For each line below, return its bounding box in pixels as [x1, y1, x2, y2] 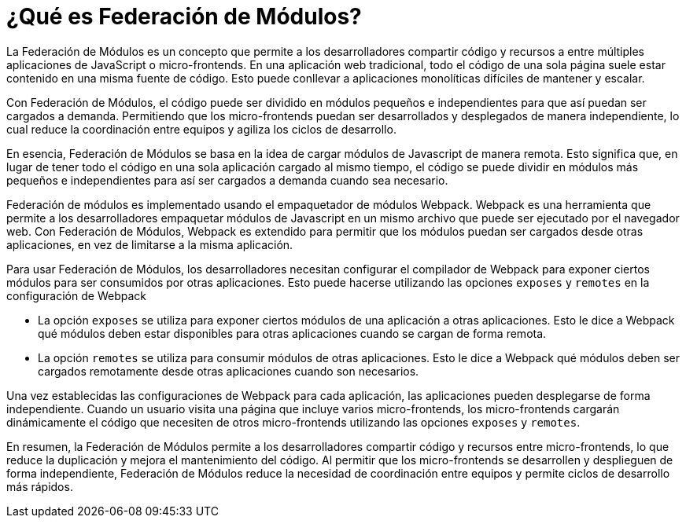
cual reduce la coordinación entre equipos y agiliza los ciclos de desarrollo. [6, 122, 396, 136]
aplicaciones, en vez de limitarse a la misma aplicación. [6, 237, 293, 251]
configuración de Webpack [6, 288, 146, 302]
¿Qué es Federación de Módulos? [6, 3, 362, 30]
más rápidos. [6, 479, 73, 493]
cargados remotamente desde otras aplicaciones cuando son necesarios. [38, 364, 419, 378]
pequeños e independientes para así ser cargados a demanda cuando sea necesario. [6, 173, 448, 187]
